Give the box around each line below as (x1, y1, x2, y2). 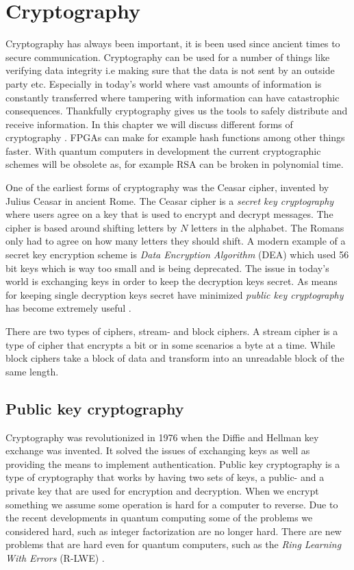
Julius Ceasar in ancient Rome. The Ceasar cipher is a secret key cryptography (5, 193, 334, 208)
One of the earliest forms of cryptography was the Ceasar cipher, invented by (5, 180, 329, 195)
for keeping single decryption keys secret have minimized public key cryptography (5, 287, 344, 301)
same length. (5, 364, 59, 378)
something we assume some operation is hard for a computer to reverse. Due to (5, 497, 338, 511)
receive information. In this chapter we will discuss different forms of (5, 116, 293, 131)
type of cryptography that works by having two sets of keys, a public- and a (5, 470, 325, 484)
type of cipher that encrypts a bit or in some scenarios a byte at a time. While (5, 337, 336, 351)
